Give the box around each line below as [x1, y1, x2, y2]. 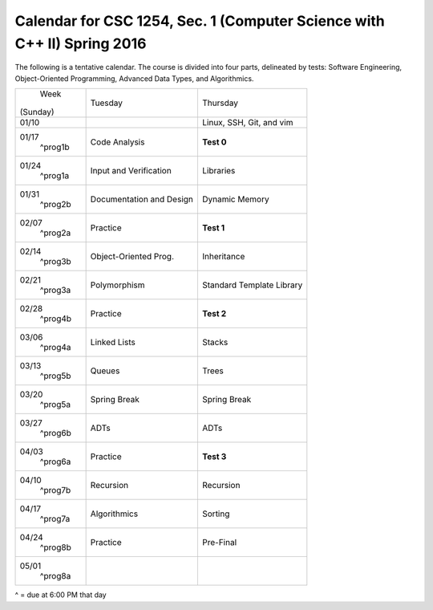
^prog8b [39, 542, 71, 553]
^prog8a [39, 571, 71, 582]
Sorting [201, 508, 230, 519]
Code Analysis [90, 136, 145, 148]
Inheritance [201, 251, 245, 262]
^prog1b [39, 141, 70, 152]
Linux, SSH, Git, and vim [201, 117, 293, 128]
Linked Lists [90, 337, 136, 348]
